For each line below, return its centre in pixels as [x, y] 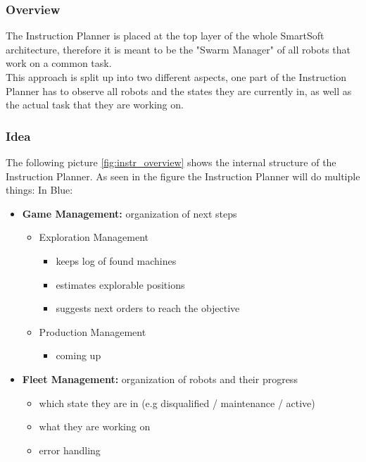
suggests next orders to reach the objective [148, 308]
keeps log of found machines [116, 260]
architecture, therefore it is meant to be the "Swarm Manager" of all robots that [178, 49]
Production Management [93, 331]
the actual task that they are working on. [95, 105]
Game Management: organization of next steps [130, 213]
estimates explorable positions [120, 284]
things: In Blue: [39, 190]
